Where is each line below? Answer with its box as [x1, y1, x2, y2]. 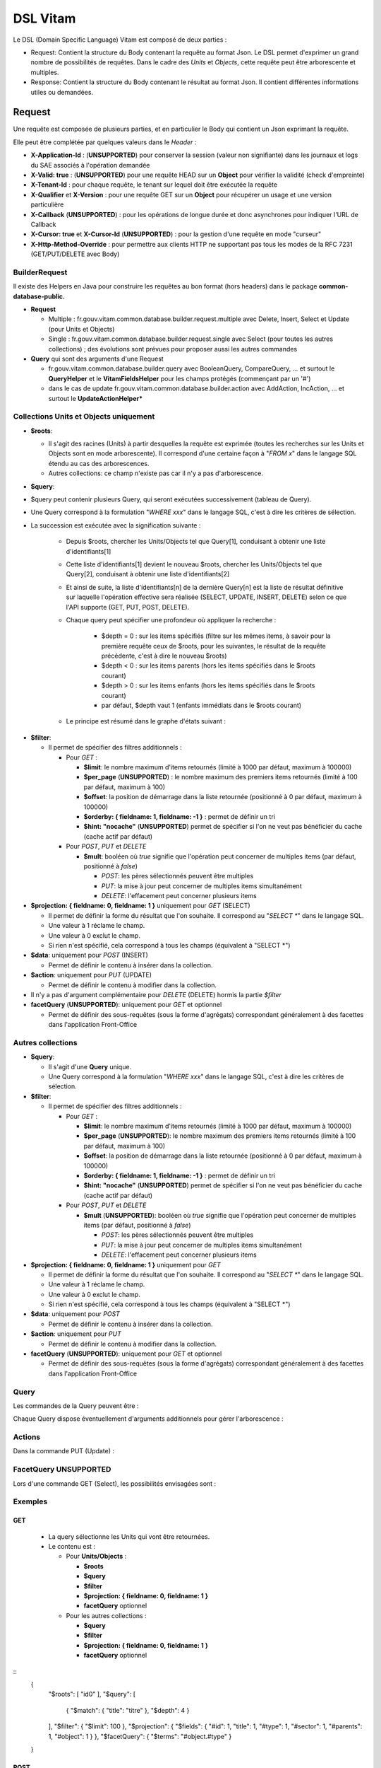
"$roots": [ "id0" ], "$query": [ [48, 1690, 136, 1699]
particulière [30, 200, 64, 209]
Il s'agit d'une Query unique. [48, 1062, 132, 1071]
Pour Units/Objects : [66, 1552, 127, 1561]
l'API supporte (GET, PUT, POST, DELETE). [66, 603, 190, 611]
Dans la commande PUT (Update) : [13, 1447, 115, 1455]
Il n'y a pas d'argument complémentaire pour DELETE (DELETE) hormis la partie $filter [30, 990, 282, 999]
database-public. [13, 292, 65, 301]
